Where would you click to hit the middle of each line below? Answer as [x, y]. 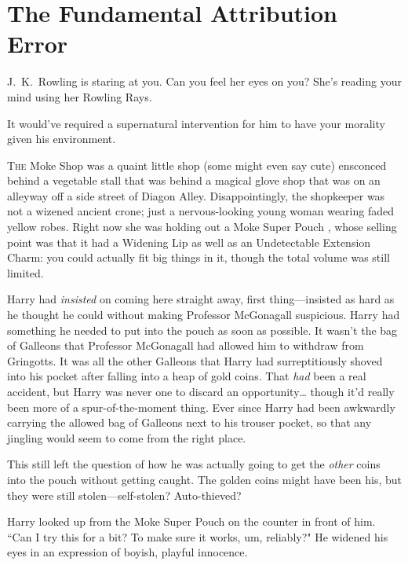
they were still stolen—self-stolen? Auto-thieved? [124, 495]
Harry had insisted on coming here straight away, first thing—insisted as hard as [201, 299]
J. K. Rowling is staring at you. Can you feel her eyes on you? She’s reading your [204, 81]
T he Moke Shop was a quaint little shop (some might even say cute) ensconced [197, 165]
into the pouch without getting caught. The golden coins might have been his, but [205, 479]
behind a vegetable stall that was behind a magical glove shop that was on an [194, 180]
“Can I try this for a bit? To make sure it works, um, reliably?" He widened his [198, 536]
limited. [25, 272]
